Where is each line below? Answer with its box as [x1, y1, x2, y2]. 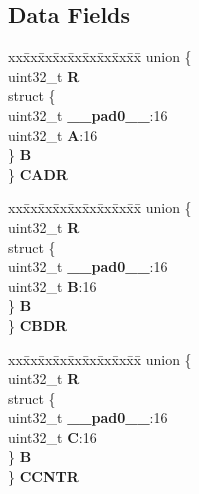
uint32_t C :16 [8, 426, 97, 447]
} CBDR [8, 314, 68, 335]
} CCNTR [8, 466, 79, 487]
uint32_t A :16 [8, 124, 98, 145]
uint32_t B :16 [8, 275, 97, 296]
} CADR [8, 163, 68, 184]
